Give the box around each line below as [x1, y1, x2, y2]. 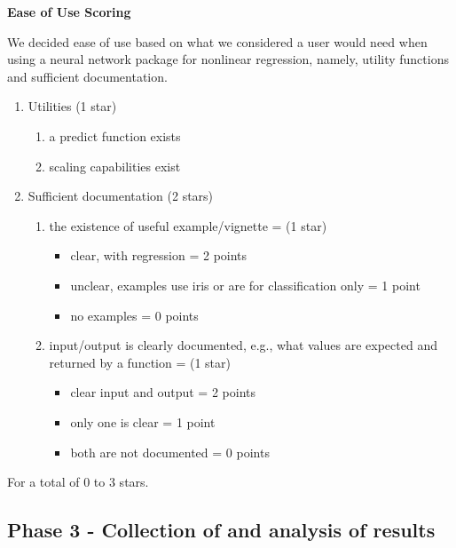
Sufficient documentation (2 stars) [28, 187, 214, 205]
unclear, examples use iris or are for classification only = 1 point [70, 275, 421, 294]
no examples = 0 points [70, 306, 199, 324]
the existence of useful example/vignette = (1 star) [49, 216, 327, 234]
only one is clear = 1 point [70, 412, 216, 431]
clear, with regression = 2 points [70, 246, 248, 265]
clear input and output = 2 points [70, 383, 256, 401]
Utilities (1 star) [28, 97, 117, 115]
